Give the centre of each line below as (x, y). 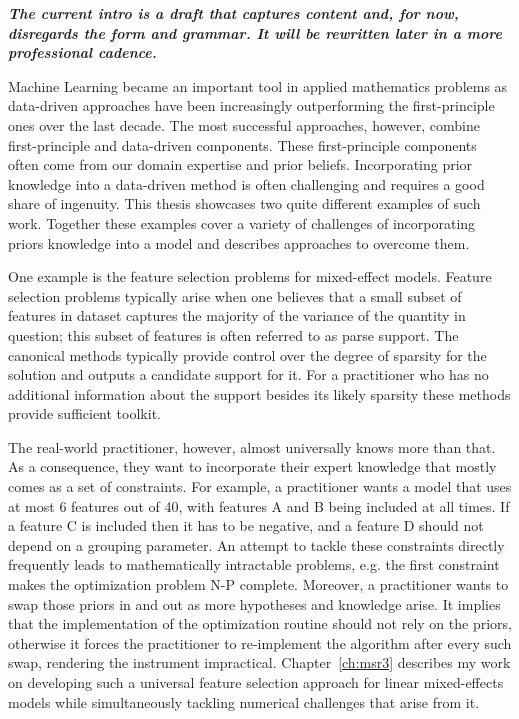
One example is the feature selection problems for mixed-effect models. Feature (250, 276)
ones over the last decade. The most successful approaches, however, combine (244, 124)
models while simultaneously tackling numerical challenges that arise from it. (244, 701)
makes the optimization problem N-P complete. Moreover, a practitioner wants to (258, 584)
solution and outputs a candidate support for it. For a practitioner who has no (248, 374)
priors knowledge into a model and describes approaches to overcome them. (239, 242)
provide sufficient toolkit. (84, 413)
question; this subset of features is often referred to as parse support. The (233, 334)
